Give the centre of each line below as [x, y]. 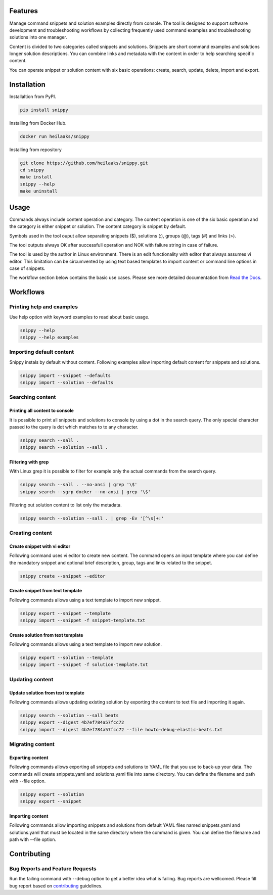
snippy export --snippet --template [65, 613]
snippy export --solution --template [67, 658]
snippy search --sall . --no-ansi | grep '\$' [79, 485]
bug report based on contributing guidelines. [56, 886]
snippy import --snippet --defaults [65, 375]
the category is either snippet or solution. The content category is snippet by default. [98, 226]
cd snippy [32, 170]
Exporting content [29, 758]
